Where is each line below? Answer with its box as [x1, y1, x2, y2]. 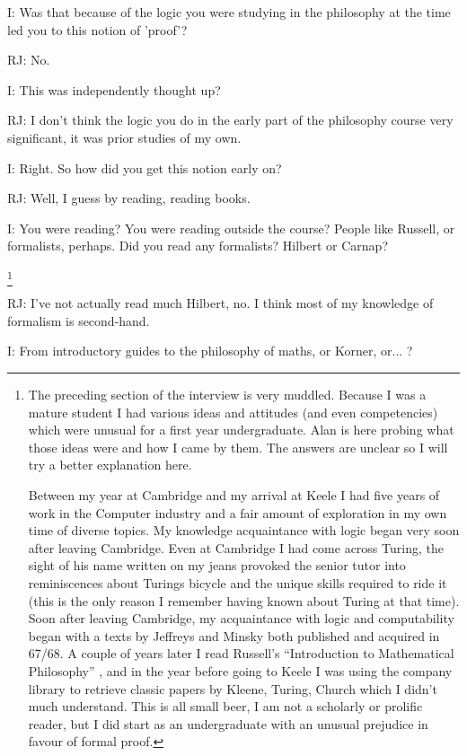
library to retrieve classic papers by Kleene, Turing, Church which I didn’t [28, 679, 437, 698]
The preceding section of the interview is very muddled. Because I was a [28, 385, 427, 404]
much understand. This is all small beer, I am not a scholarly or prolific [28, 697, 423, 716]
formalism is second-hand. [7, 311, 150, 330]
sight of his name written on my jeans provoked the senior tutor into [28, 556, 406, 575]
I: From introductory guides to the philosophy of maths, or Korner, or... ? [7, 341, 413, 360]
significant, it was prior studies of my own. [7, 127, 242, 146]
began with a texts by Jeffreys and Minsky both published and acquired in [28, 626, 440, 645]
